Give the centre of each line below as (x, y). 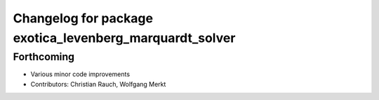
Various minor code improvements (80, 74)
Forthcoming (44, 57)
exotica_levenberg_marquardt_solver (124, 38)
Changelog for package (83, 18)
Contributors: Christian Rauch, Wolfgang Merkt (98, 84)
